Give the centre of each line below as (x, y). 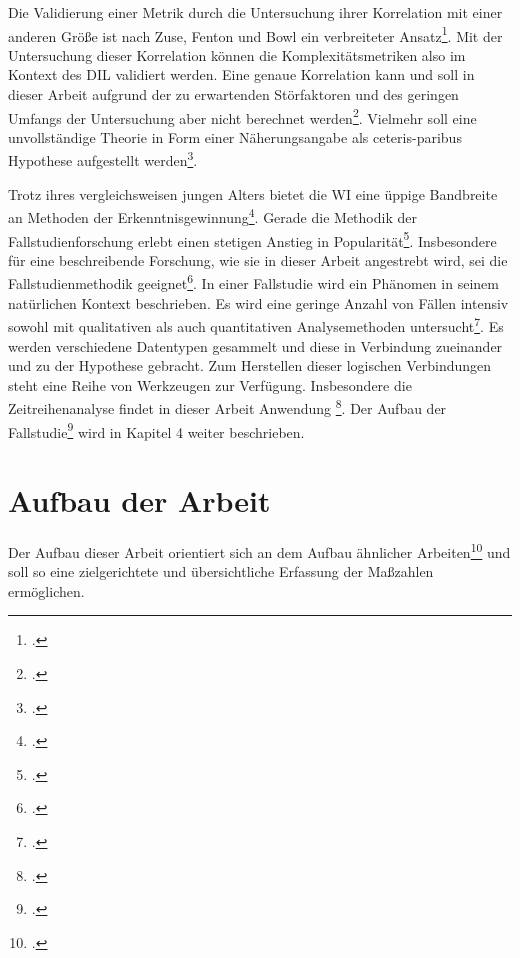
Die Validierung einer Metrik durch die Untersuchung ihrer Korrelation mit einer (255, 12)
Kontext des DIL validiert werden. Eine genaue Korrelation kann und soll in (241, 74)
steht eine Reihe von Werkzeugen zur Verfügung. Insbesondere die (210, 384)
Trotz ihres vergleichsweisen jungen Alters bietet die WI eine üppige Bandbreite (253, 193)
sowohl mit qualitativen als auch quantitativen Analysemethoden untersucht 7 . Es (256, 324)
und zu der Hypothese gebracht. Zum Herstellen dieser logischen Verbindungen (250, 365)
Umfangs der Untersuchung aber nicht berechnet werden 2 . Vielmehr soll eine (242, 116)
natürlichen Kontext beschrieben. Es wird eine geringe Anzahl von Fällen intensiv (258, 302)
